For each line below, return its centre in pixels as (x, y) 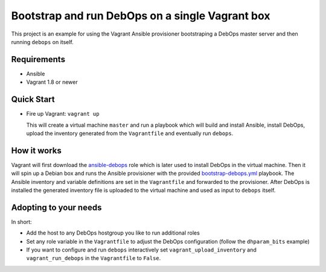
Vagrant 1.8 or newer (52, 82)
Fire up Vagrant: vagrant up (63, 114)
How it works (36, 150)
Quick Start (33, 100)
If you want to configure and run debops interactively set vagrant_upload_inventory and (141, 250)
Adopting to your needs (56, 207)
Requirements (38, 59)
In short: (22, 222)
